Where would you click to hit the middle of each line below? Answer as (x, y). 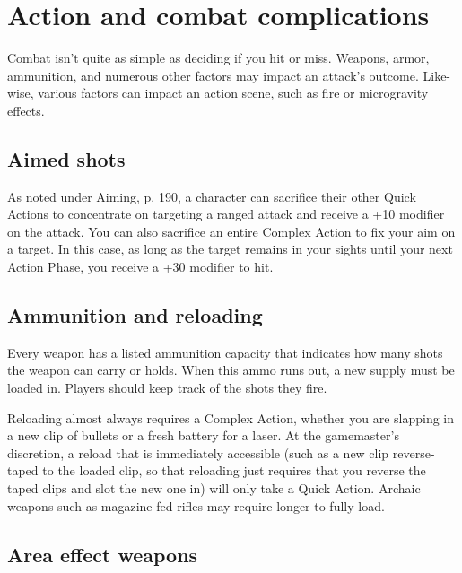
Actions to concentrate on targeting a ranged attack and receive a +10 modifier (226, 214)
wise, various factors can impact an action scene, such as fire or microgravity (218, 93)
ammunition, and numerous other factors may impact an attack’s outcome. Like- (229, 75)
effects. (26, 110)
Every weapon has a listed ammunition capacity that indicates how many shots (225, 352)
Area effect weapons (103, 554)
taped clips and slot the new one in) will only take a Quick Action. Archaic (214, 488)
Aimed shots (66, 158)
